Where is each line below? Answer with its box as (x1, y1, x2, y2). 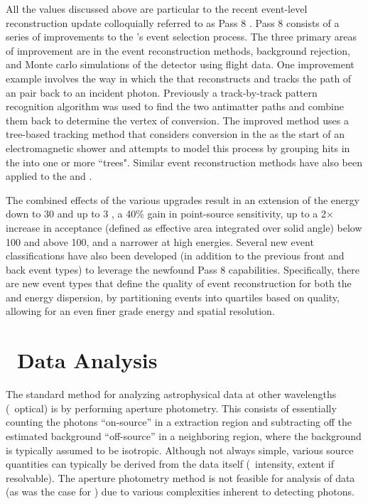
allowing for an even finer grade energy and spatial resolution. (6, 304, 275, 318)
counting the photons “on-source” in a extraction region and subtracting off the (6, 414, 352, 429)
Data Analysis (17, 345, 158, 375)
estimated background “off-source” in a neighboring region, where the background (6, 428, 362, 443)
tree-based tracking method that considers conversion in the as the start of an (6, 127, 345, 141)
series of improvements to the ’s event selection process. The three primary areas (6, 29, 357, 44)
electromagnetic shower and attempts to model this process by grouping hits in (6, 140, 350, 155)
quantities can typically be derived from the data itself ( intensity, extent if (6, 456, 334, 471)
